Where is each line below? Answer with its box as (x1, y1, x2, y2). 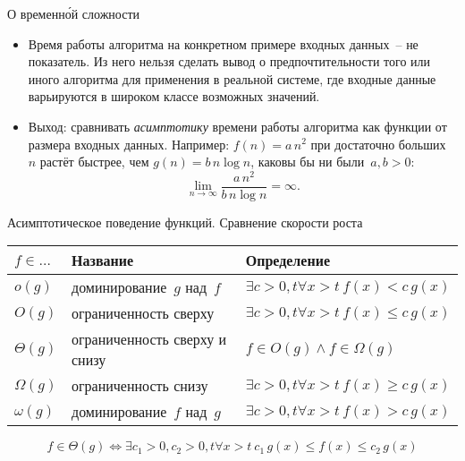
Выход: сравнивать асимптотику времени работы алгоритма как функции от (28, 116, 447, 135)
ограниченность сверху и (72, 329, 227, 350)
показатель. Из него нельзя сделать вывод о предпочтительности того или (28, 52, 431, 71)
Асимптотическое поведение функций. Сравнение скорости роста (7, 212, 363, 231)
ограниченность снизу (72, 375, 208, 397)
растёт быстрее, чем (39, 152, 149, 171)
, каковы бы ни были (250, 152, 365, 171)
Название (72, 250, 134, 271)
